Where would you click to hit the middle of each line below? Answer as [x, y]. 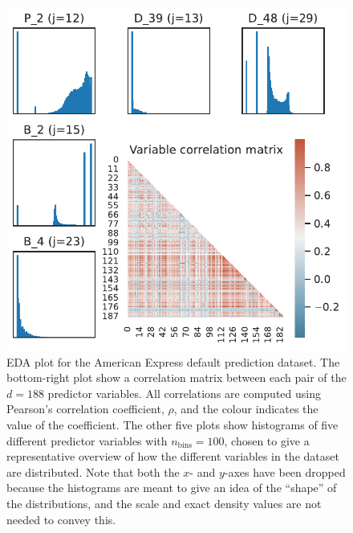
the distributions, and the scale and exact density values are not [164, 503]
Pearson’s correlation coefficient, [85, 409]
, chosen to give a [267, 440]
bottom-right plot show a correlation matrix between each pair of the [176, 377]
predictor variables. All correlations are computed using [184, 393]
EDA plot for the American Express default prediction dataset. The [173, 361]
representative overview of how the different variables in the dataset [173, 456]
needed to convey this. [61, 519]
